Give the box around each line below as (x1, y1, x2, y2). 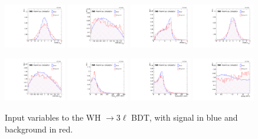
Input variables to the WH (5, 111, 101, 123)
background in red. (5, 122, 73, 135)
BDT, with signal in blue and (131, 111, 238, 123)
